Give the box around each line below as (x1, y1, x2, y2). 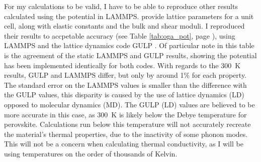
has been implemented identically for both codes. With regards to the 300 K (4, 60, 241, 70)
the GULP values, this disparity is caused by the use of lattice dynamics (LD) (4, 89, 244, 100)
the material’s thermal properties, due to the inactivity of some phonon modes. (4, 128, 248, 139)
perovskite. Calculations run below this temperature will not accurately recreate (4, 119, 251, 129)
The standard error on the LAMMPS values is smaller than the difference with (4, 79, 247, 90)
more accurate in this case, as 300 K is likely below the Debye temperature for (4, 109, 247, 119)
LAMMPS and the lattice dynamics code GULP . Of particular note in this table (4, 40, 254, 51)
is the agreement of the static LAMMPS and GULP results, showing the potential (4, 50, 257, 60)
